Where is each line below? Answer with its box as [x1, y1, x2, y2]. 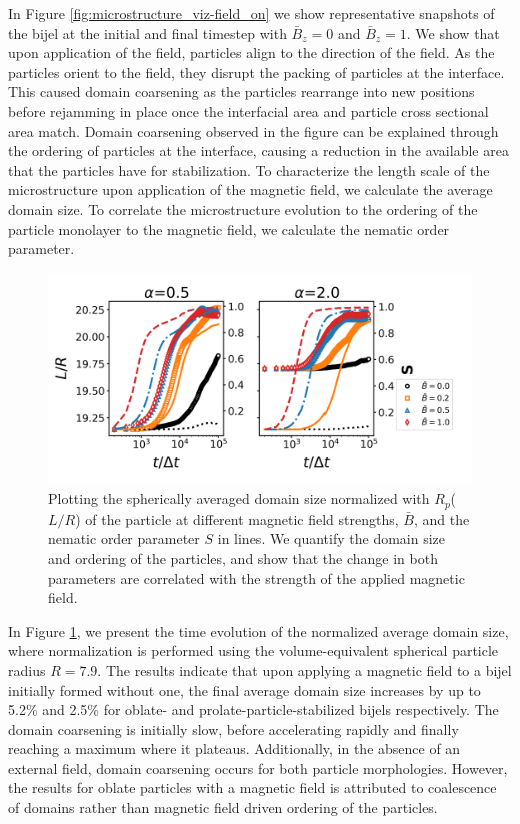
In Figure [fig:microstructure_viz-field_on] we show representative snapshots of [8, 3, 495, 23]
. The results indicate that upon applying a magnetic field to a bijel [97, 659, 512, 680]
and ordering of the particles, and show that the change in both [48, 547, 438, 568]
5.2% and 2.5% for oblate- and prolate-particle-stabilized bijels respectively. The [8, 699, 499, 720]
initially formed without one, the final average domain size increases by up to [8, 679, 481, 700]
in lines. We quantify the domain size [217, 528, 446, 549]
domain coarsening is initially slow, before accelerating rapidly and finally [8, 718, 459, 739]
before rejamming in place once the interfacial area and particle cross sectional [8, 100, 489, 121]
